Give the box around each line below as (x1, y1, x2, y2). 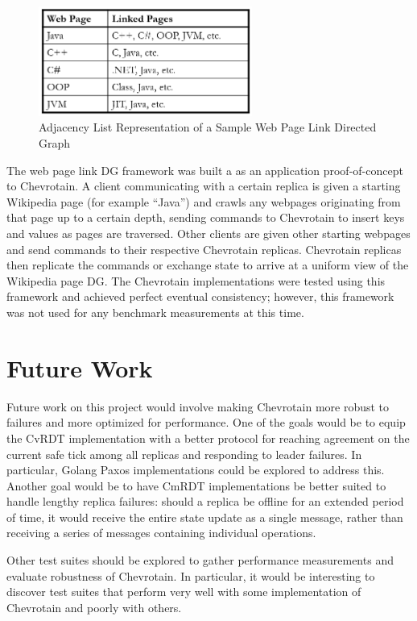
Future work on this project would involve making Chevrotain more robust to (6, 398, 390, 415)
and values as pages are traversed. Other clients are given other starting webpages (6, 225, 411, 242)
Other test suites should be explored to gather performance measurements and (6, 552, 394, 569)
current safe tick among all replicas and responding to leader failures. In (6, 445, 362, 462)
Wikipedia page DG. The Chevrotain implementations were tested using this (6, 272, 386, 289)
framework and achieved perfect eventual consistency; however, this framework (6, 288, 394, 305)
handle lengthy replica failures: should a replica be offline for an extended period (6, 493, 404, 510)
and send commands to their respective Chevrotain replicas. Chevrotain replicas (6, 240, 402, 257)
